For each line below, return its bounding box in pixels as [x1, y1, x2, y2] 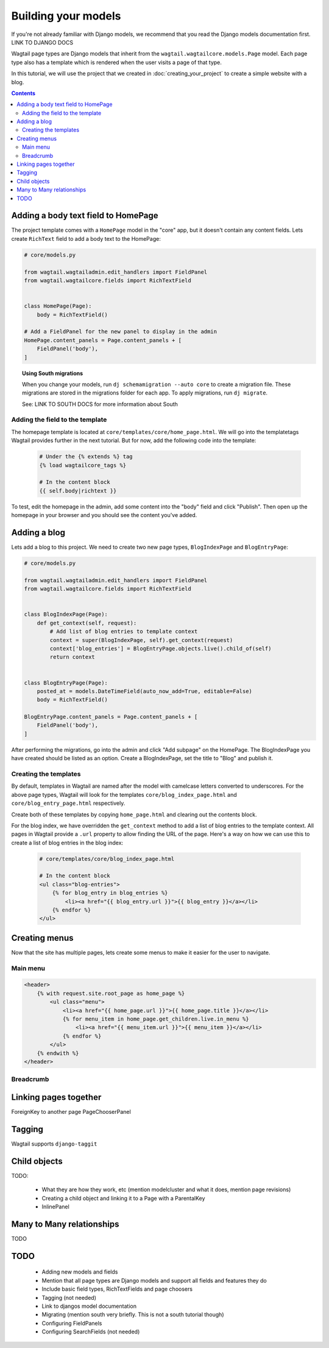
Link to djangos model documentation [41, 1302, 137, 1310]
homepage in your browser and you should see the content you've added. [11, 512, 197, 519]
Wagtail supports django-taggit [11, 1140, 97, 1147]
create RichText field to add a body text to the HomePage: [11, 235, 161, 242]
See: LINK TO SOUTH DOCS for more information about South [22, 400, 178, 408]
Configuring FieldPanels [41, 1319, 102, 1327]
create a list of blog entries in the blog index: [11, 839, 124, 846]
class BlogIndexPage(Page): [24, 611, 108, 618]
